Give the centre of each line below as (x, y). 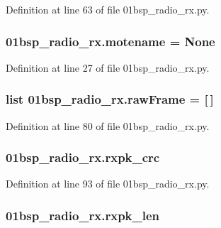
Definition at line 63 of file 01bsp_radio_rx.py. (108, 9)
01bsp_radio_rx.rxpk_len (83, 215)
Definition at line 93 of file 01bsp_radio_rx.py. (108, 184)
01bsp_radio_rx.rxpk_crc (83, 157)
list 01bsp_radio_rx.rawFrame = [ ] (110, 99)
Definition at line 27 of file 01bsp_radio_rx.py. (108, 67)
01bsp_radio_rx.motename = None (110, 41)
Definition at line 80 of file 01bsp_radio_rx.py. (108, 125)
